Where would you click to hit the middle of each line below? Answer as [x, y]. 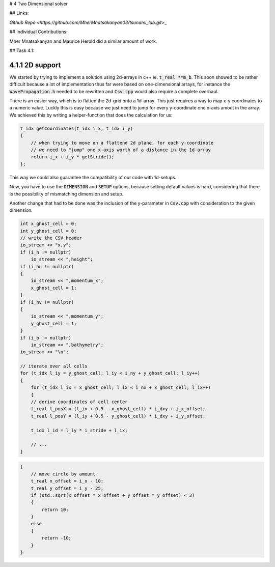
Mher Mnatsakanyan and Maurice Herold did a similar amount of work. [83, 41]
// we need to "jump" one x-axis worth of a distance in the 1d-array [121, 150]
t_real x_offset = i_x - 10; [67, 481]
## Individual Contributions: [39, 32]
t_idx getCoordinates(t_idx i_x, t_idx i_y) [77, 128]
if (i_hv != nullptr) [47, 302]
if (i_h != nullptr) [46, 252]
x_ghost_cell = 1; [54, 288]
